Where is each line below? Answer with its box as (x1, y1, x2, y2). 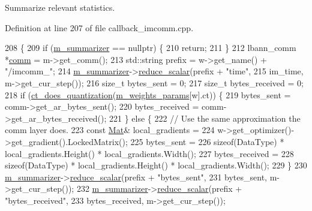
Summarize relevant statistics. (5, 1, 115, 13)
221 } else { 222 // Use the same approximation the (109, 111, 301, 124)
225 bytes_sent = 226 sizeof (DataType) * (130, 135, 284, 147)
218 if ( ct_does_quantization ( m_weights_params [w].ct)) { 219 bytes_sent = (5, 88, 291, 101)
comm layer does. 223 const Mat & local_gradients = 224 (5, 123, 215, 136)
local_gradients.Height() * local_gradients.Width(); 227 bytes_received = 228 (5, 147, 294, 159)
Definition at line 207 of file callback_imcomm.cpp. (5, 21, 194, 34)
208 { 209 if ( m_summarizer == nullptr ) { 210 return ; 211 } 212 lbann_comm (5, 41, 296, 54)
